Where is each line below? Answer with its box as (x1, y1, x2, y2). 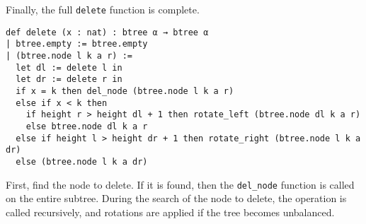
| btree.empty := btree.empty (6, 39, 148, 49)
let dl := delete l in (16, 62, 122, 73)
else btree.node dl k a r (25, 121, 148, 131)
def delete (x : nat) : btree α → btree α (6, 27, 209, 37)
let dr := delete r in (16, 74, 122, 85)
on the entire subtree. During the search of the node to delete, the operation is (6, 191, 347, 206)
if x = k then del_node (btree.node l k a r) (16, 86, 234, 96)
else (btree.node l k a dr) (16, 156, 148, 167)
